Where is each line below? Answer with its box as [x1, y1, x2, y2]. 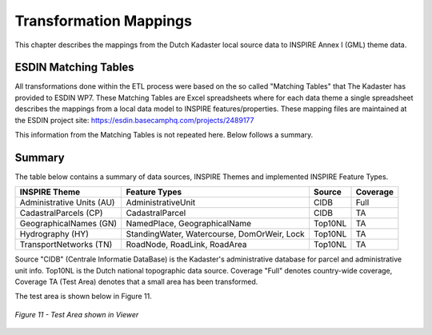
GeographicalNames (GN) [19, 218, 118, 229]
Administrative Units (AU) [19, 197, 115, 208]
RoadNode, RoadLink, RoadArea [126, 239, 247, 250]
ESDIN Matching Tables [14, 61, 135, 74]
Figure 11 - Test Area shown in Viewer [14, 309, 139, 319]
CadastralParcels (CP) [19, 208, 103, 219]
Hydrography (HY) [19, 229, 90, 240]
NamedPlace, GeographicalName [126, 218, 252, 229]
